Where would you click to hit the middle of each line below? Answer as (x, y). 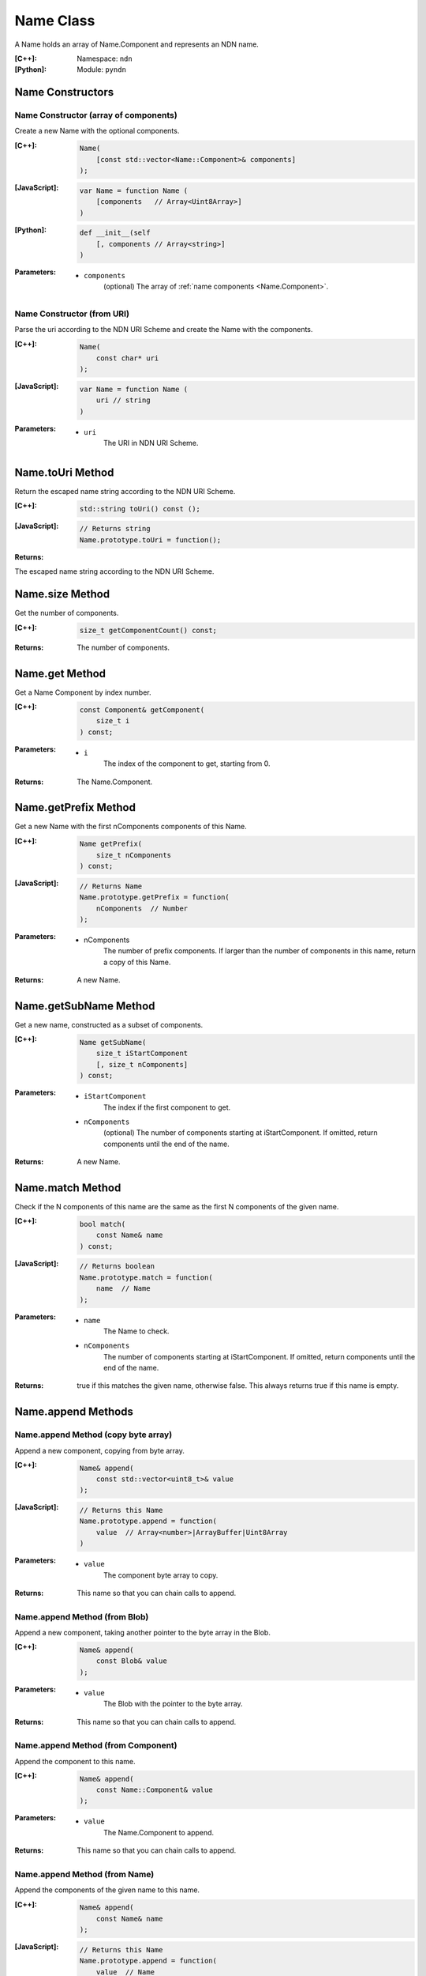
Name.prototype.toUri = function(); (150, 540)
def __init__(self (115, 233)
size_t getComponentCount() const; (148, 631)
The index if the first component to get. (167, 1107)
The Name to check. (136, 1331)
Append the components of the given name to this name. (107, 1890)
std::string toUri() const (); (140, 509)
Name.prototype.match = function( (146, 1277)
